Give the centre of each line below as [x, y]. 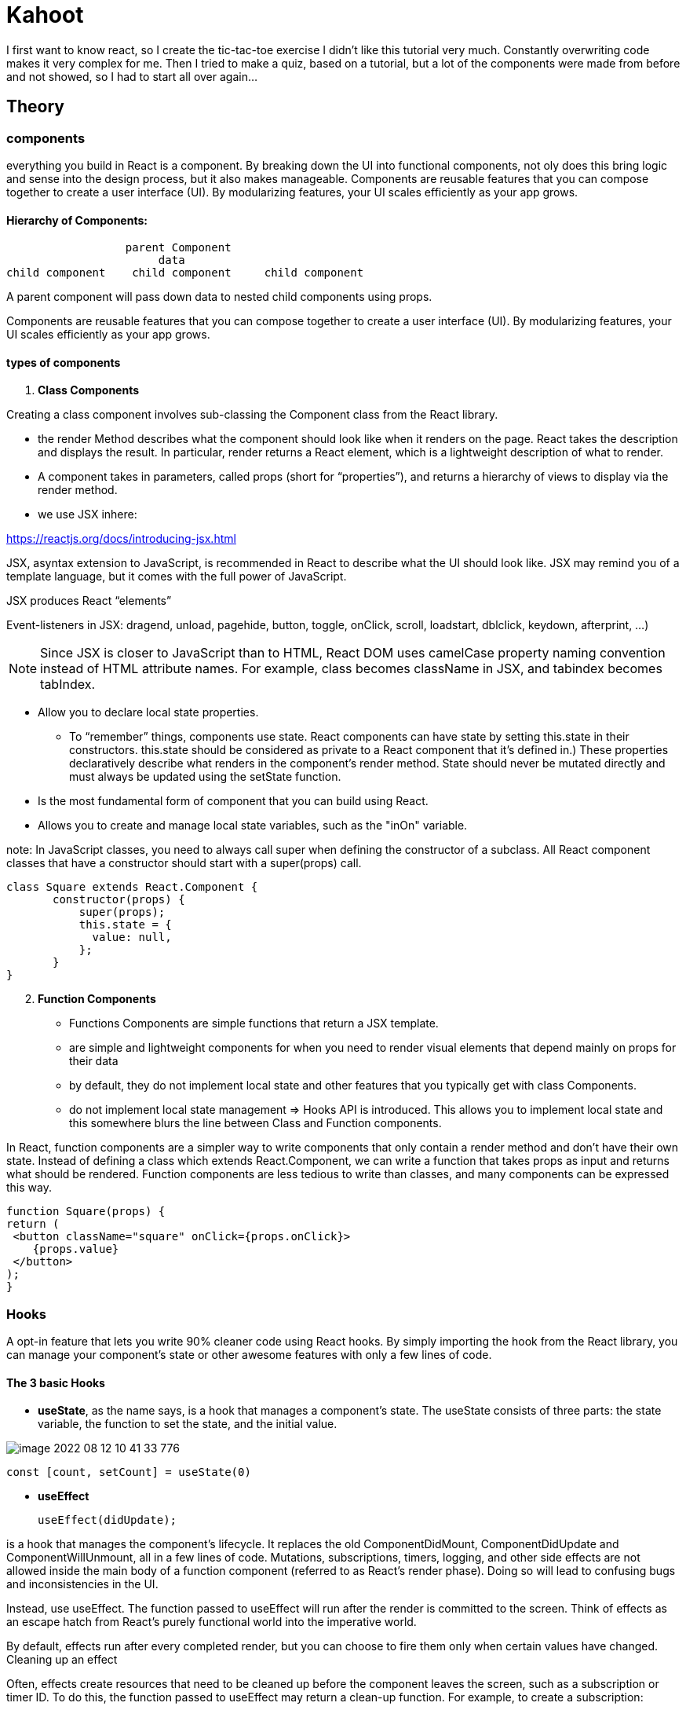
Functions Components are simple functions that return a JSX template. [254, 1023]
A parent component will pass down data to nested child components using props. [219, 297]
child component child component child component [185, 273]
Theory [36, 107]
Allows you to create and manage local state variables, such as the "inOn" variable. [253, 826]
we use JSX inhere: [88, 514]
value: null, [132, 937]
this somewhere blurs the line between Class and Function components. [255, 1123]
